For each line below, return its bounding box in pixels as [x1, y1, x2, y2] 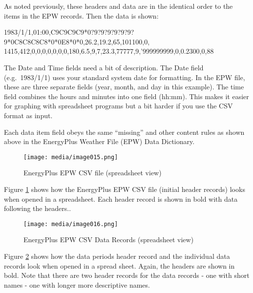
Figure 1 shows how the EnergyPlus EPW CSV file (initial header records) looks [4, 184, 245, 194]
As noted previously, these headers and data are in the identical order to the [4, 1, 233, 11]
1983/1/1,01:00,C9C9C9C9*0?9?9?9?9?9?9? [4, 27, 134, 37]
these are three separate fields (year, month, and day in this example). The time [4, 82, 244, 92]
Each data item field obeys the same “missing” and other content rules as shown [4, 126, 245, 137]
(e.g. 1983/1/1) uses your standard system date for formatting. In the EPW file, [4, 72, 245, 82]
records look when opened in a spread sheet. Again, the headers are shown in [4, 260, 235, 271]
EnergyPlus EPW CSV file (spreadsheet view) [23, 167, 162, 178]
